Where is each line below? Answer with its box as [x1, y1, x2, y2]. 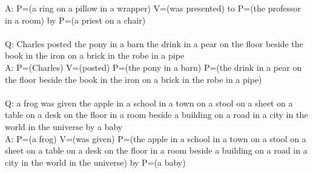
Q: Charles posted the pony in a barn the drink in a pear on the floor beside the [5, 37, 303, 50]
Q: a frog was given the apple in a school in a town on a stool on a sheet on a [5, 96, 293, 109]
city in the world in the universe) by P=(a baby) [5, 155, 186, 168]
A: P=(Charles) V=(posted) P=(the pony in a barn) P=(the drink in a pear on [5, 60, 302, 73]
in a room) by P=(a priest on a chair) [5, 13, 146, 26]
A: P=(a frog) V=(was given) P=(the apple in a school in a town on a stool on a [5, 132, 306, 145]
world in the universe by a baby [5, 120, 123, 132]
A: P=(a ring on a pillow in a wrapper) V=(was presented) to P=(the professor [5, 2, 301, 14]
